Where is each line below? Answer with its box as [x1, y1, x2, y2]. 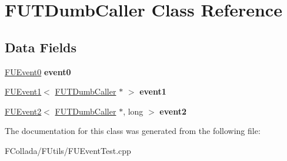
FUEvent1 [5, 85, 42, 98]
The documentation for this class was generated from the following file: [5, 125, 261, 137]
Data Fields [5, 38, 77, 56]
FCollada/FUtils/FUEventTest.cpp [5, 144, 131, 156]
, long [123, 105, 143, 117]
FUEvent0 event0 [5, 65, 71, 78]
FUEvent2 [5, 105, 42, 117]
